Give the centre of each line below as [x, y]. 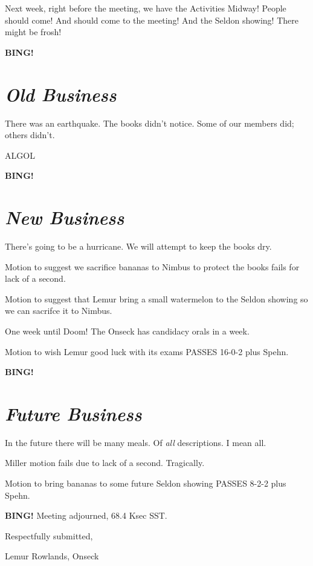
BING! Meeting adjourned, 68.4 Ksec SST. [86, 515]
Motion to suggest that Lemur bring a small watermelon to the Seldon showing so [156, 298]
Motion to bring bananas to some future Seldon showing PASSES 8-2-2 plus [146, 483]
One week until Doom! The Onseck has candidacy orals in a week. [127, 331]
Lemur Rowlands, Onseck [52, 556]
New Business [65, 218]
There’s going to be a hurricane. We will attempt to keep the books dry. [138, 246]
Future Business [73, 413]
